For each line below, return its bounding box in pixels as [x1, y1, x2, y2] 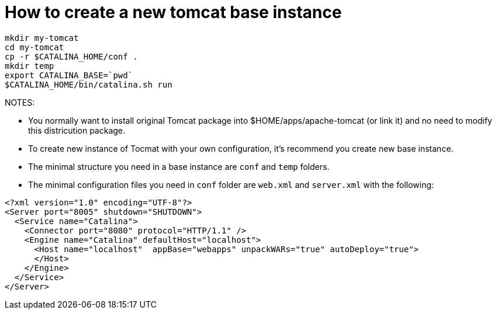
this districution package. [28, 125, 126, 135]
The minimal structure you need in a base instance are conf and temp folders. [28, 161, 330, 172]
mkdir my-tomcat [5, 33, 79, 43]
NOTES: [5, 97, 35, 107]
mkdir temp [5, 61, 54, 71]
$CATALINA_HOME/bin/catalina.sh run [5, 79, 172, 89]
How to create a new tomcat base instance [5, 2, 342, 22]
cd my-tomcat [5, 42, 64, 52]
